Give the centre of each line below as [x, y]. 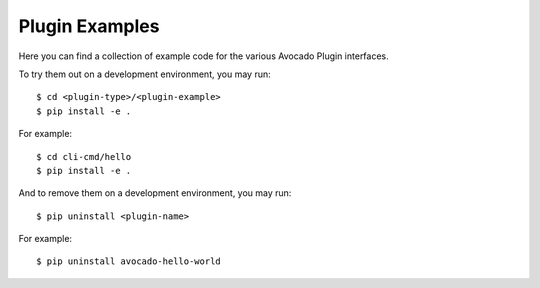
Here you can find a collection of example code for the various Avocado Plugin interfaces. [203, 56]
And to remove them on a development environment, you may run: [155, 193]
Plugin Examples [89, 26]
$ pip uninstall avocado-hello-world [129, 261]
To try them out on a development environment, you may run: [144, 74]
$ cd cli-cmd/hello [84, 156]
